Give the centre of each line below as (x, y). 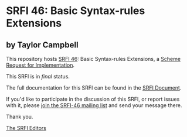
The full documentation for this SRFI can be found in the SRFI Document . (94, 88)
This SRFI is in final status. (38, 76)
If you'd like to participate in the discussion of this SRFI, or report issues (93, 99)
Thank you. (20, 117)
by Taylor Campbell (42, 45)
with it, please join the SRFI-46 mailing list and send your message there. (94, 105)
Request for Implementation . (40, 65)
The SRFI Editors (26, 128)
